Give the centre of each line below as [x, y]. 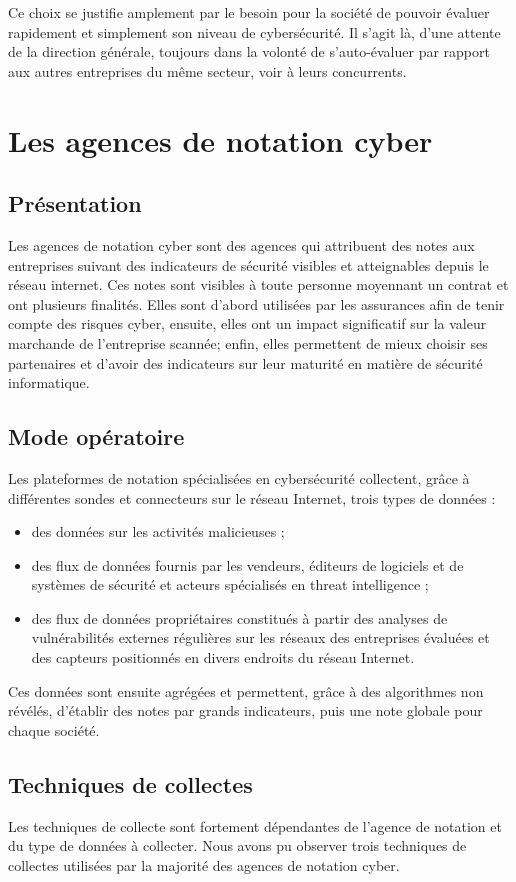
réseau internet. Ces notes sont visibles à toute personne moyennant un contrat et [258, 284]
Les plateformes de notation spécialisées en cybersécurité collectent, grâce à [239, 477]
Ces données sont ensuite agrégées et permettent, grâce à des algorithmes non [246, 690]
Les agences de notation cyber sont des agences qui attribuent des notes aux [241, 244]
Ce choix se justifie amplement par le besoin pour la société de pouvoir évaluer [249, 12]
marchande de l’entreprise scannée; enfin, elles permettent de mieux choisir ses [248, 342]
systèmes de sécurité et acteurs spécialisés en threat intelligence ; [230, 584]
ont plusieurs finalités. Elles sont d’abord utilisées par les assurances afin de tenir [256, 303]
